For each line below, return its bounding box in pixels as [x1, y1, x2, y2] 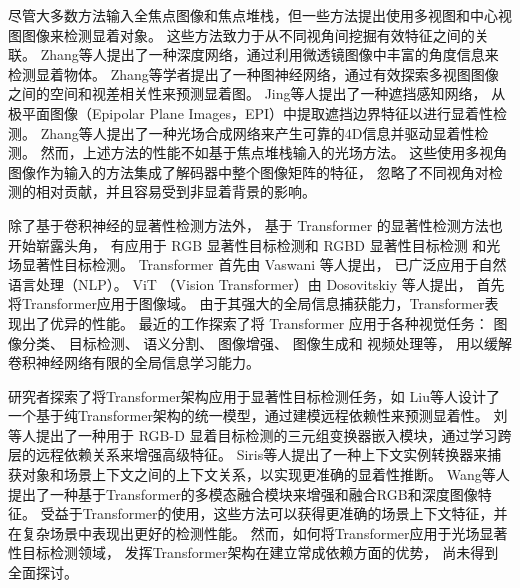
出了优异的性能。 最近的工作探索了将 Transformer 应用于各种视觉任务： [21, 312, 489, 333]
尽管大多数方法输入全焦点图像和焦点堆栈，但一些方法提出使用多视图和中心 [8, 5, 498, 25]
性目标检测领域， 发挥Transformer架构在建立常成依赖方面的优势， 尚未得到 [8, 542, 499, 563]
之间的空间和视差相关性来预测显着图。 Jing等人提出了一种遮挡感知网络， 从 [8, 83, 506, 104]
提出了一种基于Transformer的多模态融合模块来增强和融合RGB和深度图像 [8, 483, 478, 504]
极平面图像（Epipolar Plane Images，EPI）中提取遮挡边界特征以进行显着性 [8, 102, 494, 123]
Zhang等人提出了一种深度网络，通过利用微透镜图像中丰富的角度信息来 [40, 44, 499, 65]
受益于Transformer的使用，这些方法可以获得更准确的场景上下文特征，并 [40, 503, 508, 524]
